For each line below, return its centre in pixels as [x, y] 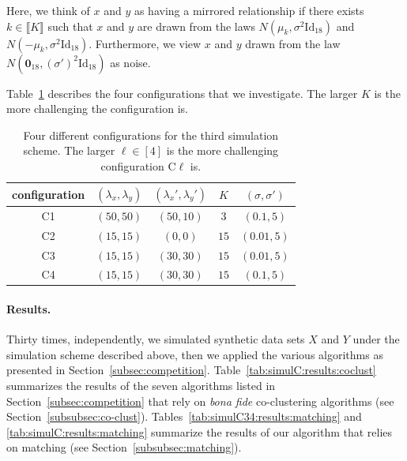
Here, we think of [48, 10]
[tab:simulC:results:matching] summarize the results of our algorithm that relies [200, 431]
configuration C [138, 165]
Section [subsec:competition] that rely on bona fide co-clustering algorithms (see [200, 401]
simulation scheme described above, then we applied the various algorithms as [195, 354]
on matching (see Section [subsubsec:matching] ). [124, 447]
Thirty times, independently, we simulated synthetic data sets [156, 339]
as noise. [130, 62]
